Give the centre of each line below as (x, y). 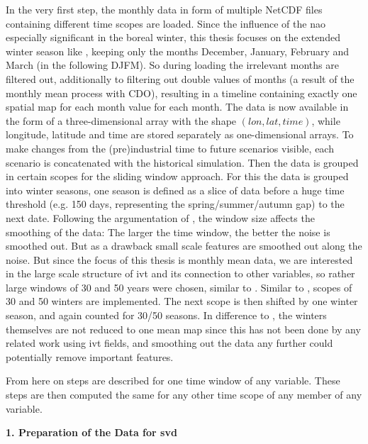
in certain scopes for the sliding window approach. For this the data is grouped (177, 176)
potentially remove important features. (90, 356)
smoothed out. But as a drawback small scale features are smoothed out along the (184, 246)
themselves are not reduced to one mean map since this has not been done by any (183, 329)
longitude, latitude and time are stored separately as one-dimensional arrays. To (180, 134)
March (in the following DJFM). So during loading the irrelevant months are (172, 65)
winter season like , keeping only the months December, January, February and (178, 51)
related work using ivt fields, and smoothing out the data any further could (169, 343)
